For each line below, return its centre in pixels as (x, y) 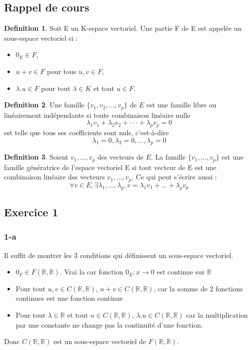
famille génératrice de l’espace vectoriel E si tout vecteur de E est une (110, 167)
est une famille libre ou (181, 105)
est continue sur (181, 272)
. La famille (168, 157)
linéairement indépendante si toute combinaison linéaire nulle (97, 115)
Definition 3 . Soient (36, 157)
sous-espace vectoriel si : (41, 38)
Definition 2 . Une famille (44, 105)
